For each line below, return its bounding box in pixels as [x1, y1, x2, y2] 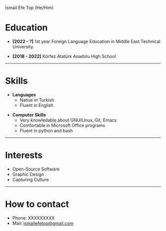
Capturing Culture [12, 176, 49, 182]
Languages [12, 92, 36, 98]
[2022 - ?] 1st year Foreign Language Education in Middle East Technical [12, 38, 161, 44]
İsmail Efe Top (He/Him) [5, 5, 54, 10]
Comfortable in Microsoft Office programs [19, 122, 105, 128]
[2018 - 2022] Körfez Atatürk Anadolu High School [12, 53, 116, 59]
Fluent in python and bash [19, 127, 73, 133]
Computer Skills [12, 112, 46, 117]
